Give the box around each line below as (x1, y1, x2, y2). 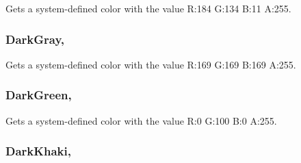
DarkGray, (5, 30, 64, 47)
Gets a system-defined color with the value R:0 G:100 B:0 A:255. (5, 113, 277, 127)
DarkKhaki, (5, 142, 71, 160)
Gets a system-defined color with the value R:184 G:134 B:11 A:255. (5, 1, 291, 15)
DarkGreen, (5, 86, 72, 103)
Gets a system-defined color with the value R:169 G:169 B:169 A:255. (5, 57, 296, 71)
